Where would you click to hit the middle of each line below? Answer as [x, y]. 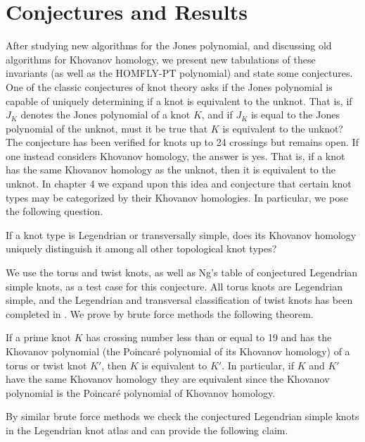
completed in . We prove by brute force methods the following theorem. [160, 313]
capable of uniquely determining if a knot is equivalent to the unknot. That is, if [179, 100]
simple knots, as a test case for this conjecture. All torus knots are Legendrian [174, 286]
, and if [217, 115]
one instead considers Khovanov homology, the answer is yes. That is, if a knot [175, 155]
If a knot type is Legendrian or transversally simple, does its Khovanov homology [181, 234]
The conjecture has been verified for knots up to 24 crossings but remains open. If [182, 142]
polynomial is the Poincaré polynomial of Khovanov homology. [141, 392]
